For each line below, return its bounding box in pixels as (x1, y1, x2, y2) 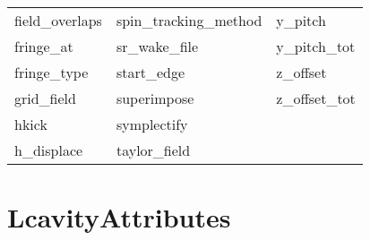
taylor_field (116, 140, 191, 160)
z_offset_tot (276, 88, 356, 108)
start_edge (116, 62, 185, 82)
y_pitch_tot (276, 36, 356, 56)
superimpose (116, 88, 194, 108)
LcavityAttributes (7, 199, 231, 236)
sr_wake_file (116, 36, 199, 56)
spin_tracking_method (116, 10, 262, 30)
